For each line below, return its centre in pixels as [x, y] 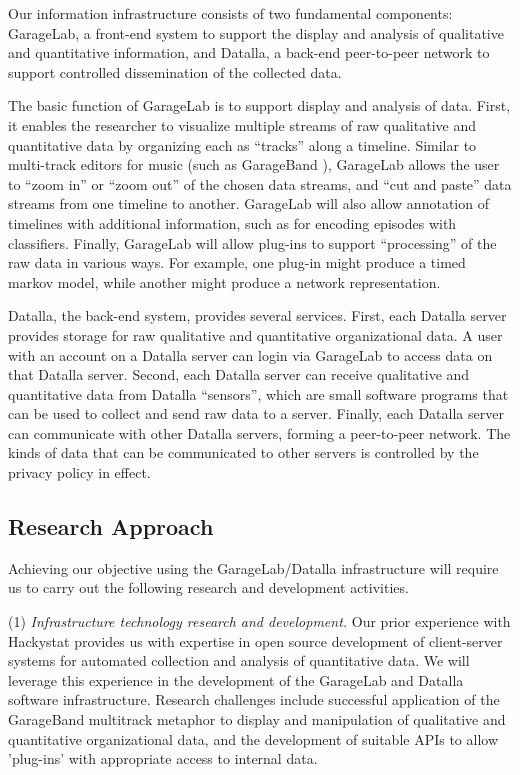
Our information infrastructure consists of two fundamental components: [230, 13]
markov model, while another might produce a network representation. [224, 281]
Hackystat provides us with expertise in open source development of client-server [255, 640]
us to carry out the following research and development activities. [208, 587]
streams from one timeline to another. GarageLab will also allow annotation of [248, 203]
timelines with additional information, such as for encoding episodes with [232, 222]
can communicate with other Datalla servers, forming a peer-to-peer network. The [259, 432]
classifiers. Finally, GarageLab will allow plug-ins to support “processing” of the [252, 242]
